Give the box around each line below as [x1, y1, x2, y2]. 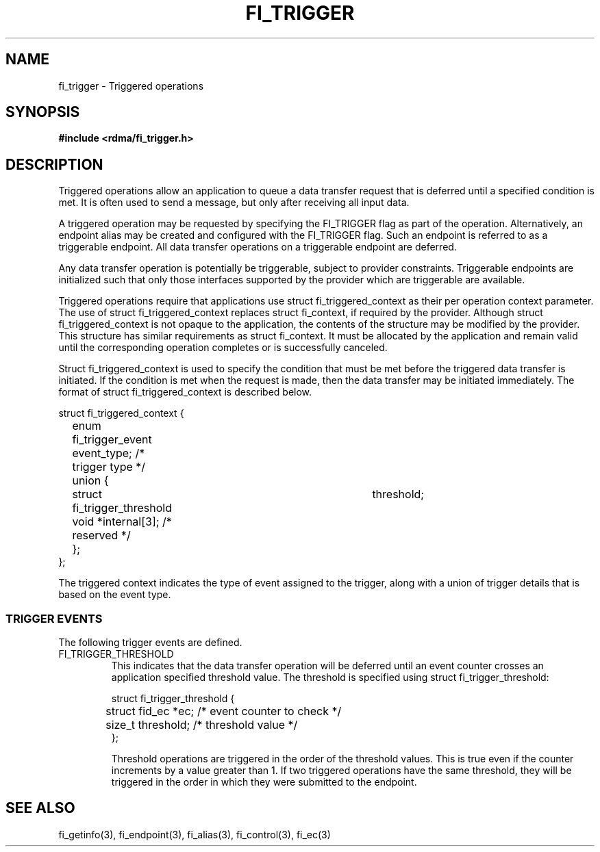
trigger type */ [72, 460, 146, 474]
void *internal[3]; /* [72, 515, 172, 529]
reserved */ [72, 528, 131, 543]
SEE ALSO [5, 799, 75, 817]
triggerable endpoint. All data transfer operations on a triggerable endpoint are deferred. [58, 241, 457, 253]
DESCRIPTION [5, 155, 103, 173]
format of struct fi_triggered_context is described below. [58, 386, 312, 398]
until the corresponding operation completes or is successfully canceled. [58, 341, 388, 354]
